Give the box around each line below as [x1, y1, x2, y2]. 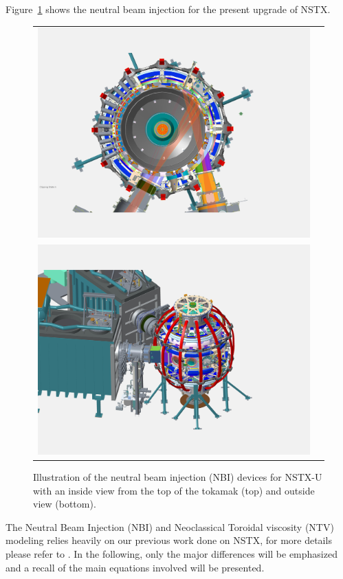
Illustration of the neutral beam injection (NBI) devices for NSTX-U [33, 470, 322, 484]
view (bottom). [33, 497, 96, 511]
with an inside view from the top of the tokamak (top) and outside [33, 483, 315, 497]
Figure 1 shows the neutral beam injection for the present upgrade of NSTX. [5, 2, 331, 16]
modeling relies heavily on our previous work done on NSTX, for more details [5, 533, 332, 547]
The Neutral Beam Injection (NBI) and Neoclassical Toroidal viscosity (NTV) [5, 519, 334, 534]
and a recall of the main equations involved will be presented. [5, 560, 265, 574]
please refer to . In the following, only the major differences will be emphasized [5, 547, 338, 561]
